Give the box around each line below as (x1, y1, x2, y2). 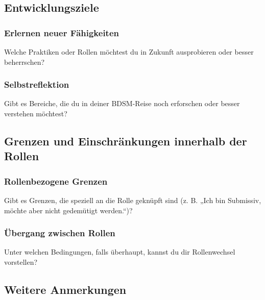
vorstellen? (4, 256, 38, 267)
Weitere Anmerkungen (4, 281, 127, 297)
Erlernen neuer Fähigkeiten (4, 26, 119, 39)
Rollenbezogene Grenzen (4, 174, 108, 187)
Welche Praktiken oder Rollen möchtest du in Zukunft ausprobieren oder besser (4, 46, 254, 57)
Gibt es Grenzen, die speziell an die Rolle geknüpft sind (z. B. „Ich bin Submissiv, (4, 194, 261, 205)
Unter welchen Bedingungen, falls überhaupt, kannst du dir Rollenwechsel (4, 246, 235, 257)
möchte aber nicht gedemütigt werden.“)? (4, 205, 133, 215)
